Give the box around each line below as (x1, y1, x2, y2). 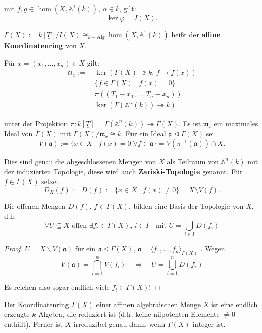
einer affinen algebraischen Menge (96, 298, 201, 309)
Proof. (4, 243, 23, 254)
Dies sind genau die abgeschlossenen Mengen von (4, 156, 156, 166)
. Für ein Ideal (121, 128, 166, 139)
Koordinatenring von (4, 40, 77, 50)
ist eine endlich (211, 298, 258, 309)
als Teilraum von (167, 156, 219, 166)
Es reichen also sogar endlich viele (4, 282, 110, 292)
